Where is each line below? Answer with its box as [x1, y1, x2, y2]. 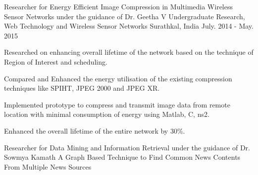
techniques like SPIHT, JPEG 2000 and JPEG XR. [4, 83, 160, 93]
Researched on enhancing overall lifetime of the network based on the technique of [4, 47, 254, 57]
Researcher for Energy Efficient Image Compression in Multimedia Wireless [4, 1, 233, 11]
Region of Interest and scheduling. [4, 56, 107, 67]
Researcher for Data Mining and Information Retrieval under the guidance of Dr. [4, 142, 250, 152]
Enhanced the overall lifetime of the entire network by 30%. [4, 125, 185, 136]
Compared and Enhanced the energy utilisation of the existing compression [4, 73, 232, 83]
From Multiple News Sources [4, 161, 92, 172]
